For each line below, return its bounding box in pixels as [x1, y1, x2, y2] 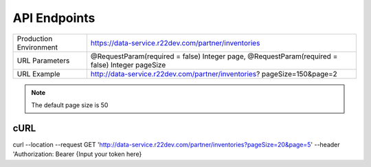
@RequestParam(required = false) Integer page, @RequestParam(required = [90, 52, 338, 61]
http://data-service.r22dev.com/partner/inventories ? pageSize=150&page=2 [90, 69, 338, 78]
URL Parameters [16, 56, 70, 65]
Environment [16, 42, 58, 52]
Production [16, 34, 53, 43]
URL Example [16, 69, 60, 78]
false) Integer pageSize [90, 60, 166, 69]
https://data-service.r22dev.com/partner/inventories [90, 38, 260, 47]
